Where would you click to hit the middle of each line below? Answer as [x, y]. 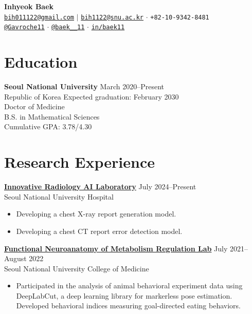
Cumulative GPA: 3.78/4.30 [48, 126]
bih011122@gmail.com [39, 17]
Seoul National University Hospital [59, 196]
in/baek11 [108, 27]
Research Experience [79, 162]
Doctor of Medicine [34, 106]
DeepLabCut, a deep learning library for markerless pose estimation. [124, 295]
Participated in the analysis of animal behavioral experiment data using [129, 286]
